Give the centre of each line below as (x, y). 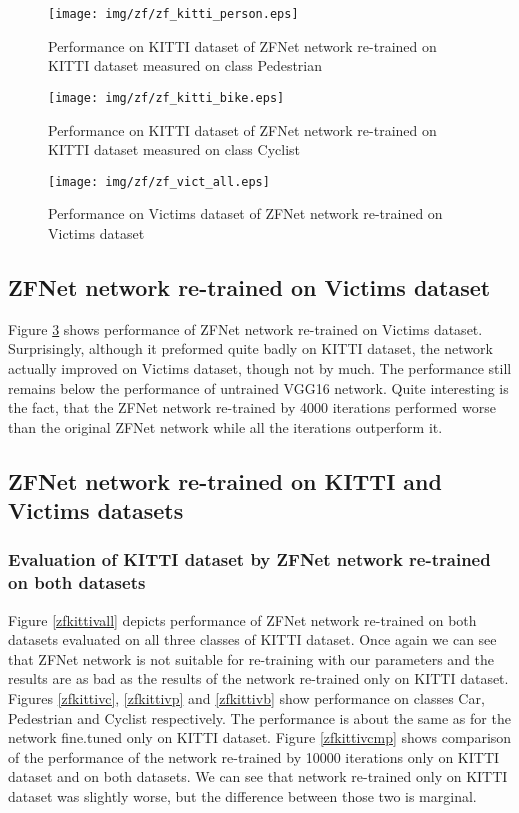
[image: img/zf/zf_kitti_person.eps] (173, 14)
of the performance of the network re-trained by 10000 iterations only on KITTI (254, 756)
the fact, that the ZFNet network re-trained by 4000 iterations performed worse (252, 407)
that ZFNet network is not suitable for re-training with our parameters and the (251, 658)
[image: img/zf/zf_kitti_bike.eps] (166, 97)
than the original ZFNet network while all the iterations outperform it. (225, 426)
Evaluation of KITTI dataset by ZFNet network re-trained (249, 559)
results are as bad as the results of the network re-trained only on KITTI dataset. (258, 678)
